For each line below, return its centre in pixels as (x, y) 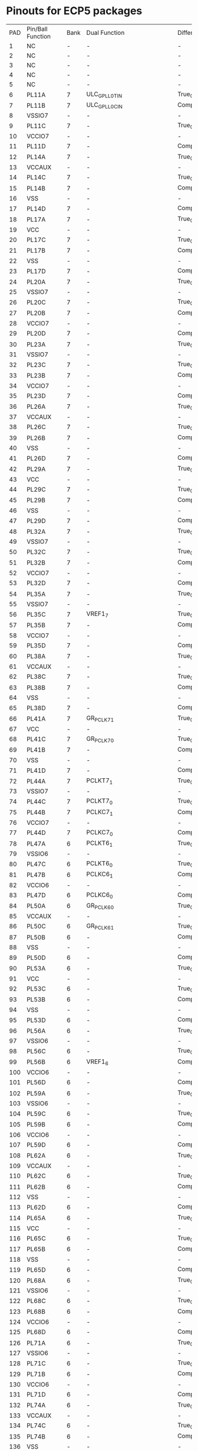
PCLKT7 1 (100, 781)
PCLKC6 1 (100, 875)
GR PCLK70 (100, 739)
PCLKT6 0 (100, 864)
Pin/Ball (37, 29)
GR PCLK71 (100, 719)
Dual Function (105, 33)
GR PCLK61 (100, 926)
